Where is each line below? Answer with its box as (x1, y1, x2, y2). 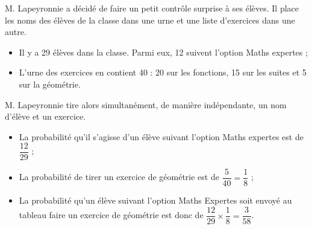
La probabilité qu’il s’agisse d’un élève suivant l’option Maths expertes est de (19, 130, 304, 143)
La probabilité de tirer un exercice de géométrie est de (19, 170, 219, 183)
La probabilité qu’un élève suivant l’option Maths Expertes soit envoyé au (19, 194, 292, 207)
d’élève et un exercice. (5, 110, 86, 123)
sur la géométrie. (19, 77, 81, 90)
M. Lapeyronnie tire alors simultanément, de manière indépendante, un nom (5, 98, 287, 111)
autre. (5, 25, 27, 38)
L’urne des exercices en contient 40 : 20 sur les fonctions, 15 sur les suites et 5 (19, 66, 307, 79)
